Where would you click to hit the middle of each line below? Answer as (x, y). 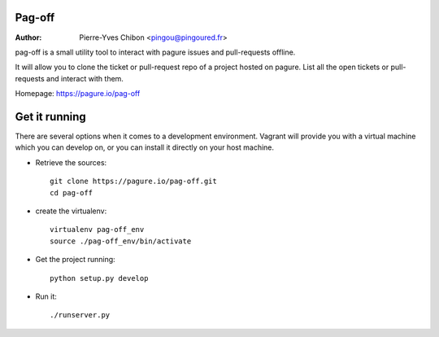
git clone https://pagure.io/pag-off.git (133, 182)
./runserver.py (80, 315)
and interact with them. (85, 78)
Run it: (46, 296)
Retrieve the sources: (71, 162)
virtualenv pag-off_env (97, 230)
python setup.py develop (99, 278)
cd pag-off (72, 193)
